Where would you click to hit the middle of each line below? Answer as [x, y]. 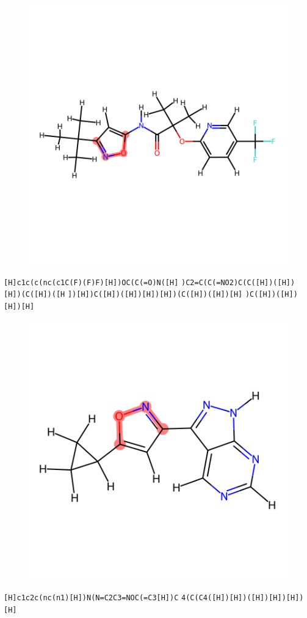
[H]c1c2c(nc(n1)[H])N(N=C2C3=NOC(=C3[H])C [91, 598]
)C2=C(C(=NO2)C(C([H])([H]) [238, 282]
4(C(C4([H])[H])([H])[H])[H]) [243, 598]
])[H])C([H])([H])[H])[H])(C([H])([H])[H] [155, 295]
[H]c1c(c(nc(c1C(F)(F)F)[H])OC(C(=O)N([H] [91, 282]
